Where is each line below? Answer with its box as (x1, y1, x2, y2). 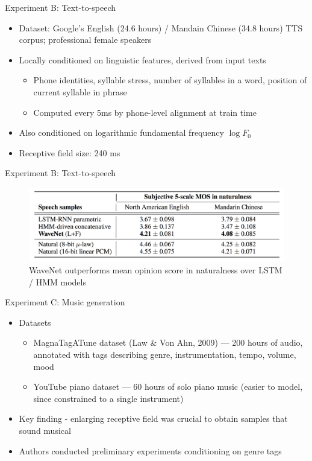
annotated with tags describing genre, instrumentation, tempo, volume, (33, 348, 296, 361)
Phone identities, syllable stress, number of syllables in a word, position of (33, 74, 307, 86)
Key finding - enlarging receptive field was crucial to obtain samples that (19, 412, 288, 425)
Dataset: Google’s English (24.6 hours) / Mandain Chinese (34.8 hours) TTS (19, 21, 303, 34)
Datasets (19, 316, 51, 328)
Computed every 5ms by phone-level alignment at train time (33, 106, 257, 118)
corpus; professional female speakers (19, 33, 152, 46)
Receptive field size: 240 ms (19, 146, 120, 159)
